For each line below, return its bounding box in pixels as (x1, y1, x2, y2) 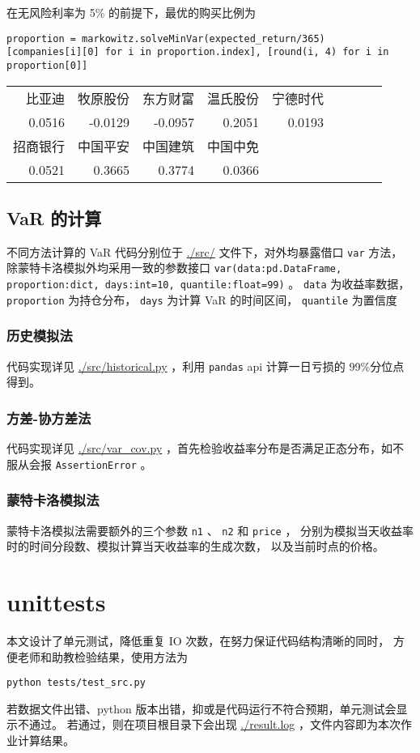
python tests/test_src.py (6, 677, 146, 689)
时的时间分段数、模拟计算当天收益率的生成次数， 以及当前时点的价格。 (6, 538, 384, 555)
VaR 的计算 (6, 205, 102, 230)
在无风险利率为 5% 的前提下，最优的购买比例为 (6, 4, 256, 20)
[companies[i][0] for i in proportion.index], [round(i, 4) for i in (6, 46, 389, 58)
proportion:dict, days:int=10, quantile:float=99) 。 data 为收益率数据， (6, 275, 410, 292)
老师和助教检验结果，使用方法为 (17, 648, 188, 665)
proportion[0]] (6, 59, 88, 71)
